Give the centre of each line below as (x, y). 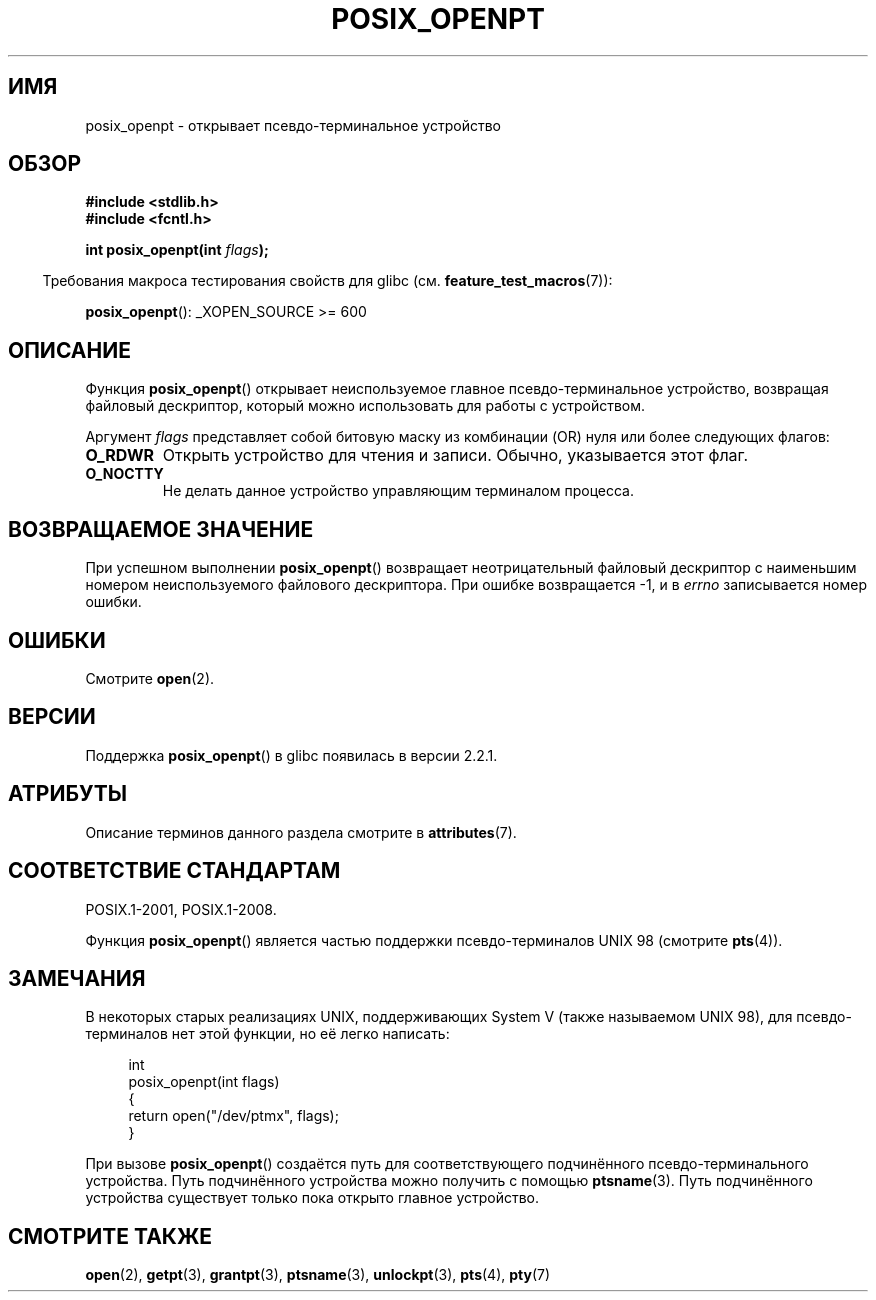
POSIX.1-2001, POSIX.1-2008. (181, 909)
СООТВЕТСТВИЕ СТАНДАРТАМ (174, 871)
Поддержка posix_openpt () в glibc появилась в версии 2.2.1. (291, 755)
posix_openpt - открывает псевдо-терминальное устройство (293, 125)
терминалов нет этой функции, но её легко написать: (267, 1034)
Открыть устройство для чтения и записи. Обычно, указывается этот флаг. (455, 455)
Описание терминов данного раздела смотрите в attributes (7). (301, 832)
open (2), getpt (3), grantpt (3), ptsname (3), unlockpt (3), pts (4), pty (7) (318, 1275)
